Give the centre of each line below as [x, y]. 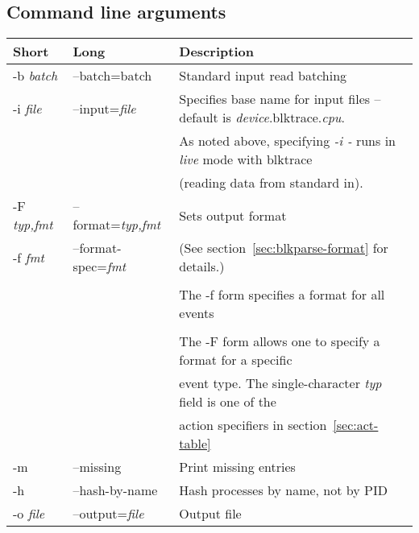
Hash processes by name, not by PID [283, 490]
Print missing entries [237, 467]
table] [195, 444]
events [197, 313]
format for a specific [236, 360]
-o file [29, 514]
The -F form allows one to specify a [280, 341]
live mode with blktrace [246, 159]
